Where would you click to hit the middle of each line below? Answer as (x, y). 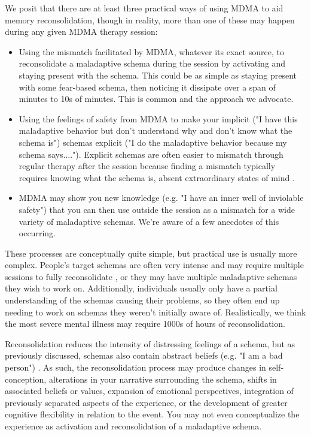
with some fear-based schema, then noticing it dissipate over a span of (147, 87)
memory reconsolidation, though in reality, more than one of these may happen (150, 19)
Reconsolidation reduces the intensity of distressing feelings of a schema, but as (150, 343)
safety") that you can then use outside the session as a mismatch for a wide (157, 209)
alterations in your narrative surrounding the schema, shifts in (163, 379)
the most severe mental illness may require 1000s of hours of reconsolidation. (145, 324)
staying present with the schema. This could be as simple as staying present (158, 75)
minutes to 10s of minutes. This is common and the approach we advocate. (156, 99)
